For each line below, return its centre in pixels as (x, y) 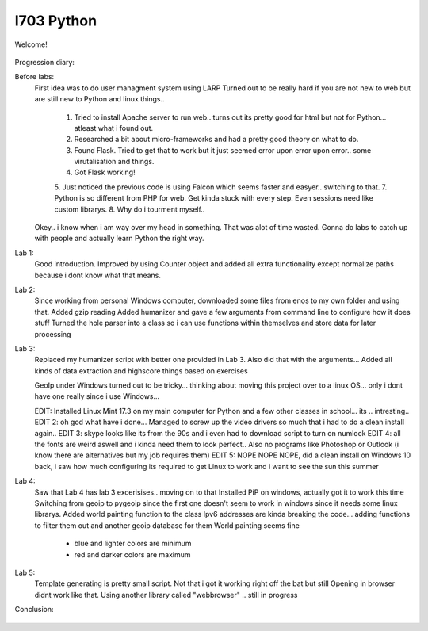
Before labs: (34, 77)
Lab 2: (25, 289)
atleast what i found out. (114, 128)
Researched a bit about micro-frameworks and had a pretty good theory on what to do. (216, 140)
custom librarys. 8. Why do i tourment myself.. (130, 209)
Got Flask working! (105, 172)
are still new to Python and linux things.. (100, 99)
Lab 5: (25, 572)
